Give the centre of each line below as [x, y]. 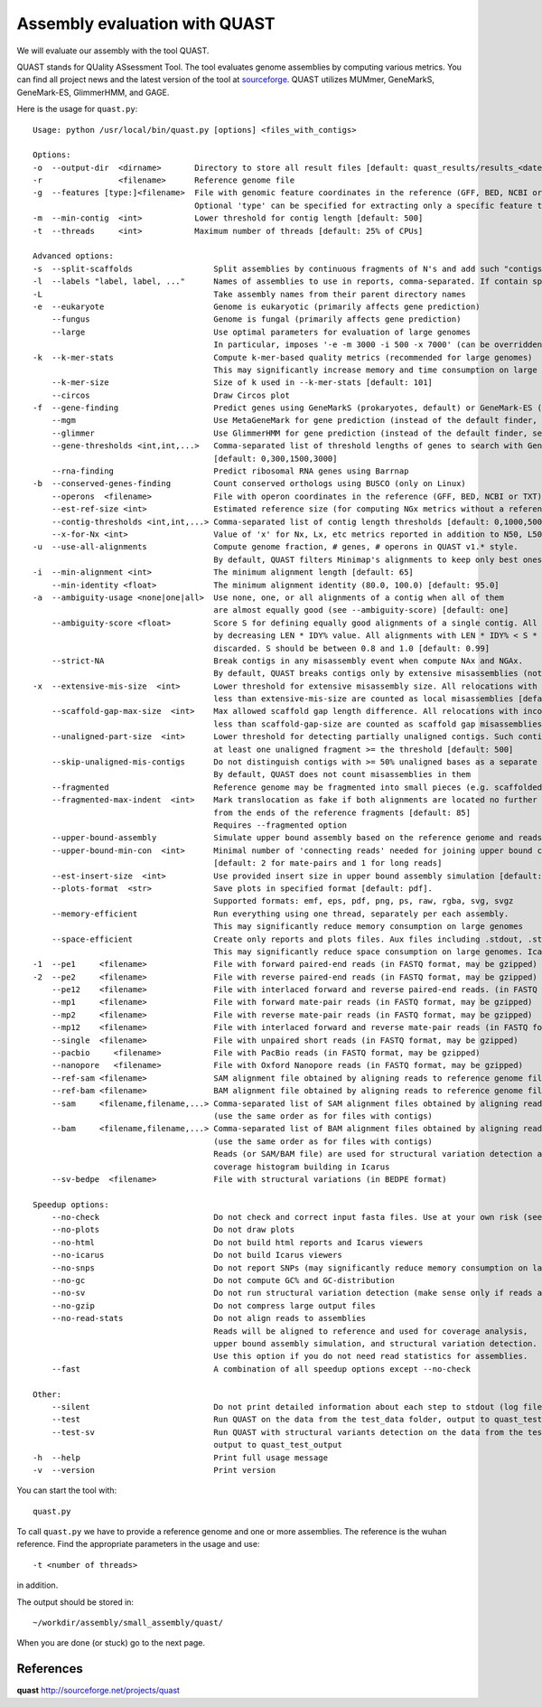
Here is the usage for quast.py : [77, 109]
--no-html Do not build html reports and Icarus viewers [237, 1242]
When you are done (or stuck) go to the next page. [111, 1643]
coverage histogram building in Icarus [302, 1167]
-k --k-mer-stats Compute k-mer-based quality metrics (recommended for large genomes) [283, 357]
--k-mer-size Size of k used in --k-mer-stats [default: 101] [242, 383]
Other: [47, 1394]
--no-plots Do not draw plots [173, 1230]
